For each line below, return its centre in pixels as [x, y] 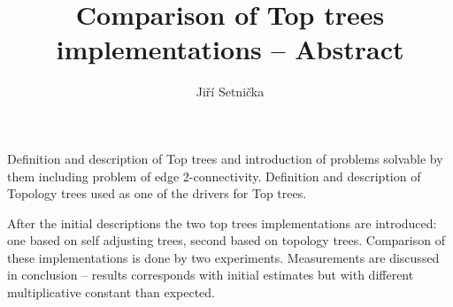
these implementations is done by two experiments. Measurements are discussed [223, 257]
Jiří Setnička [230, 92]
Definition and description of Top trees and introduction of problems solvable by [225, 158]
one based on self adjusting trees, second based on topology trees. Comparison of [226, 240]
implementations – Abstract [230, 49]
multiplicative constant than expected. [111, 292]
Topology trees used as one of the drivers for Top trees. [157, 193]
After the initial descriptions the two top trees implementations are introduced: [222, 223]
